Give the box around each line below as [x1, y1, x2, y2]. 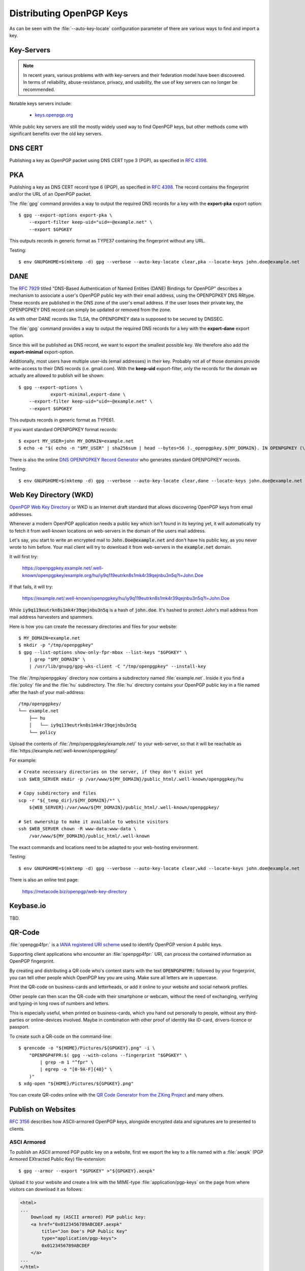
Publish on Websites [9, 1105, 76, 1114]
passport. [9, 1024, 30, 1030]
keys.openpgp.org [35, 112, 73, 118]
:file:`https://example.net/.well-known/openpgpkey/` [9, 748, 119, 754]
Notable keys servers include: [9, 100, 72, 106]
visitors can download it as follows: [9, 1186, 83, 1192]
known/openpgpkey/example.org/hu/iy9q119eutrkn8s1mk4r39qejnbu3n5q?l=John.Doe [22, 572, 203, 578]
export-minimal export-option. [9, 349, 75, 355]
